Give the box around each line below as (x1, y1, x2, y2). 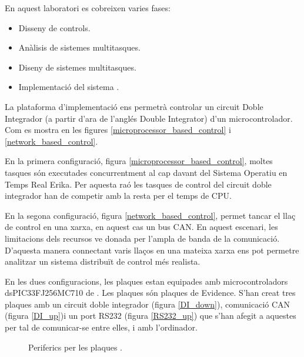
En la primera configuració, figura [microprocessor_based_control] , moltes (5, 155, 273, 167)
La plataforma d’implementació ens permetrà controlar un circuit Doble (5, 100, 263, 112)
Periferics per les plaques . (28, 341, 122, 353)
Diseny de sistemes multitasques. (18, 61, 136, 73)
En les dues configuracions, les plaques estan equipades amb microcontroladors (5, 275, 288, 287)
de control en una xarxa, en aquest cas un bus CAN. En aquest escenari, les (5, 221, 278, 233)
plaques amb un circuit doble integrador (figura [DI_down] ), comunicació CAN (5, 298, 290, 310)
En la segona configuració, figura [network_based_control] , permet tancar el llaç (5, 209, 296, 221)
